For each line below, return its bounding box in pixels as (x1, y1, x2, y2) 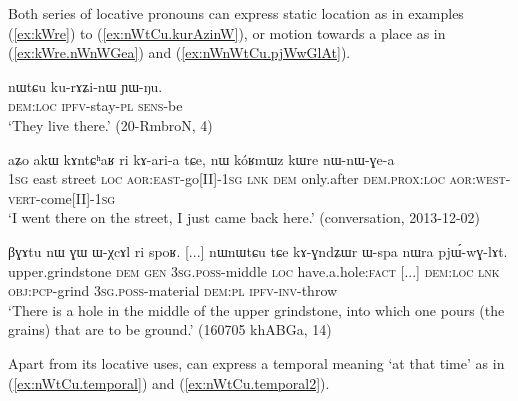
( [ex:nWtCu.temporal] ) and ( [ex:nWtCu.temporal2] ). (8, 372, 330, 393)
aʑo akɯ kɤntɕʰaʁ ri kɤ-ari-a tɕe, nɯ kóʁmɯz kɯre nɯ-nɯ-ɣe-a (8, 148, 395, 169)
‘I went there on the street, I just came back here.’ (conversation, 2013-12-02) (8, 207, 481, 228)
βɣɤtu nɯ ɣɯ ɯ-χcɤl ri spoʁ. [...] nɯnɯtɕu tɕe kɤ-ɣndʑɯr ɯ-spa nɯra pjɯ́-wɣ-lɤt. (8, 240, 508, 261)
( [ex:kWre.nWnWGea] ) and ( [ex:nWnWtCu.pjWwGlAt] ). (8, 42, 351, 63)
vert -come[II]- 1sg (8, 187, 116, 208)
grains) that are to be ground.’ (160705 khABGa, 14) (8, 319, 332, 340)
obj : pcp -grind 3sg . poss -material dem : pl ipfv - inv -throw (8, 280, 338, 301)
